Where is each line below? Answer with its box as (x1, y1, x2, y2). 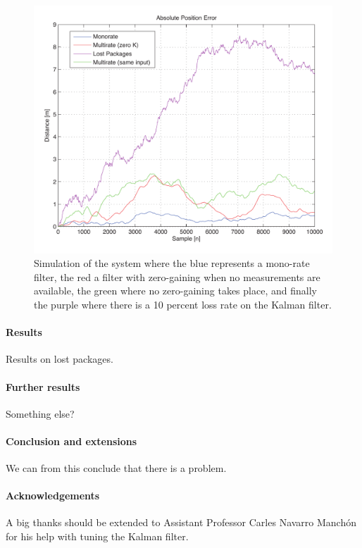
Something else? (6, 406, 75, 421)
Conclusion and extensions (6, 433, 137, 448)
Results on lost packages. (6, 351, 113, 366)
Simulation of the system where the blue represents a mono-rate (34, 256, 310, 270)
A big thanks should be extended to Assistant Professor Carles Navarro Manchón (6, 515, 357, 530)
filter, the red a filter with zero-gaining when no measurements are (34, 269, 320, 284)
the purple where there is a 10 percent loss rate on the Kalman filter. (34, 297, 332, 311)
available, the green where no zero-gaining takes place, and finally (34, 283, 317, 298)
